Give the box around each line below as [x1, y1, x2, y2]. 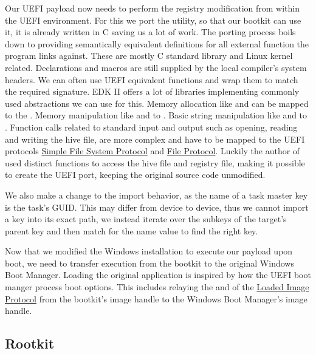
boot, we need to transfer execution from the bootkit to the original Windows [5, 256, 294, 269]
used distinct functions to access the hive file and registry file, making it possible [5, 156, 305, 169]
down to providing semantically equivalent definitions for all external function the [5, 37, 309, 50]
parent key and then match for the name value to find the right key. [5, 224, 258, 237]
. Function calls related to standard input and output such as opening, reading [5, 120, 298, 133]
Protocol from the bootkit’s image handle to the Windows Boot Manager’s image [5, 292, 307, 305]
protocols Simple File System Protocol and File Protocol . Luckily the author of [5, 145, 300, 157]
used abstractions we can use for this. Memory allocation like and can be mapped [5, 97, 309, 109]
